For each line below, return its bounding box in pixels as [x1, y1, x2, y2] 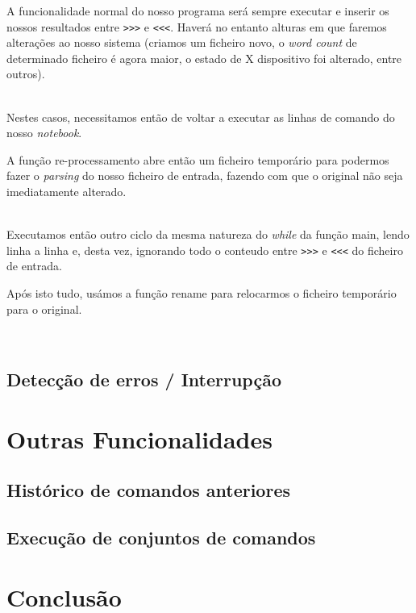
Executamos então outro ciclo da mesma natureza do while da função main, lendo [6, 226, 410, 243]
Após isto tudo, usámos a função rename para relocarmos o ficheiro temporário [6, 285, 397, 302]
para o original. [6, 300, 82, 317]
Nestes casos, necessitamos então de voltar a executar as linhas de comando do [6, 108, 395, 125]
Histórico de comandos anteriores [6, 477, 291, 502]
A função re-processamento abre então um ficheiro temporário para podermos [6, 151, 389, 168]
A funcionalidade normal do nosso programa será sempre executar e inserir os [6, 2, 389, 19]
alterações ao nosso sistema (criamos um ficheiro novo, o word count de [6, 34, 357, 51]
